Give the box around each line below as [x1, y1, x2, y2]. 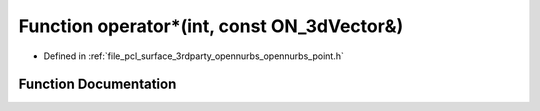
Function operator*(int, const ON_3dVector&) [18, 15, 404, 37]
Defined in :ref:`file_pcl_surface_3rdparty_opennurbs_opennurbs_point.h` [43, 50, 344, 62]
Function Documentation [18, 76, 177, 93]
